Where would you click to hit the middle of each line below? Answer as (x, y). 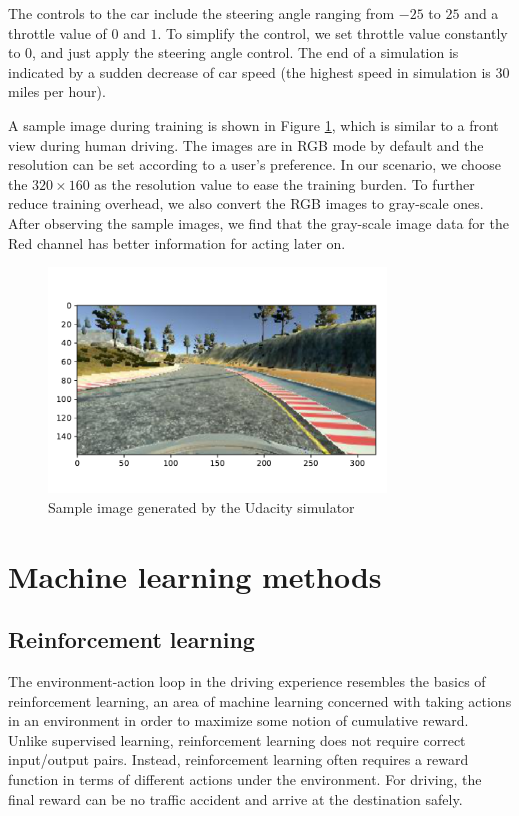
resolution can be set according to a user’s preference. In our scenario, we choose (255, 164)
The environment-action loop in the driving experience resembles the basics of (247, 681)
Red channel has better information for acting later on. (177, 242)
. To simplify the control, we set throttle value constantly (332, 32)
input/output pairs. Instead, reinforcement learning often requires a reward (238, 759)
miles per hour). (57, 91)
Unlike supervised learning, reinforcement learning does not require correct (237, 739)
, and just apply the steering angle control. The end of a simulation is (245, 52)
